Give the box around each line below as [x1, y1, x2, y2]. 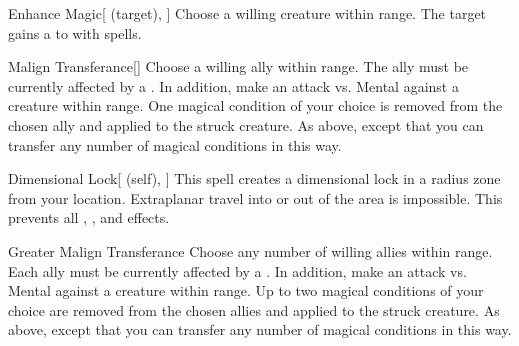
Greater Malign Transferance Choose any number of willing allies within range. [8, 240, 493, 261]
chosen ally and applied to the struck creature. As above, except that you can [8, 114, 484, 135]
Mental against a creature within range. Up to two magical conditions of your [8, 280, 484, 301]
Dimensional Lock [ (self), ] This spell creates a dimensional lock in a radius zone [8, 168, 501, 189]
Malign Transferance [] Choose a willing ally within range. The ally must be [8, 56, 469, 77]
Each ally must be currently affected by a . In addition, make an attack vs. [8, 260, 467, 281]
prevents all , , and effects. [8, 207, 170, 228]
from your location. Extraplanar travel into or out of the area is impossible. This [8, 187, 503, 208]
